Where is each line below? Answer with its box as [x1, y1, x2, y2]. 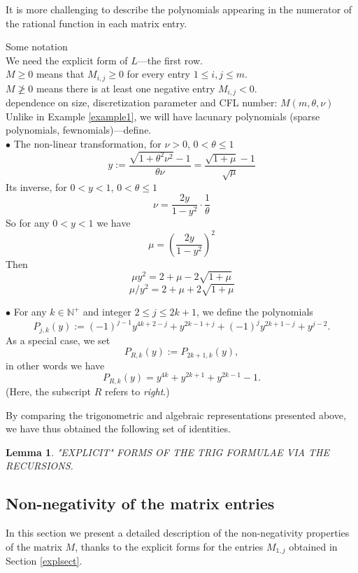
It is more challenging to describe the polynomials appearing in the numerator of [6, 2, 352, 16]
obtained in [289, 539, 338, 553]
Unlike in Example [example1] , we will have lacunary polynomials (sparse [6, 108, 320, 123]
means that [36, 66, 85, 81]
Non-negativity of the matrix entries [6, 493, 275, 514]
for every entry [127, 66, 190, 81]
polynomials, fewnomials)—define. [6, 122, 152, 137]
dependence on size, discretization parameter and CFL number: [6, 95, 278, 110]
